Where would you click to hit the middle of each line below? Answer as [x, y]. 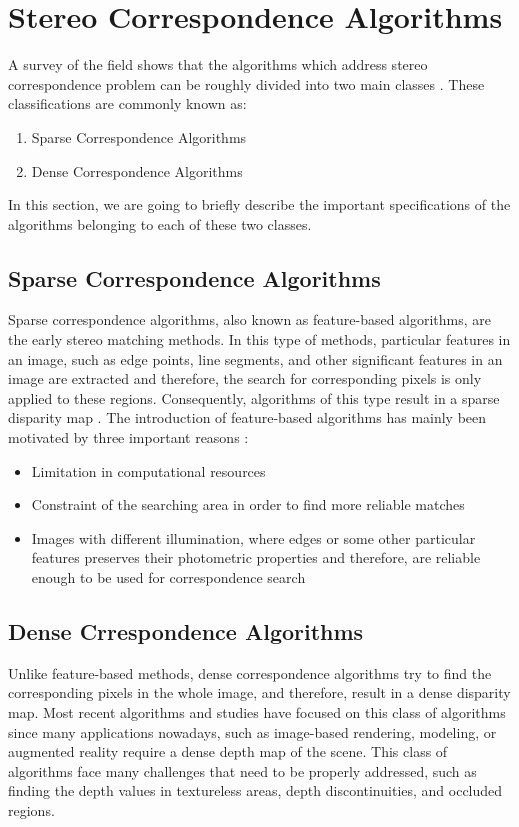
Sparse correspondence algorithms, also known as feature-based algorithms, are [250, 319]
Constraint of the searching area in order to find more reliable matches [248, 504]
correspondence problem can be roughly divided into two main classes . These [246, 83]
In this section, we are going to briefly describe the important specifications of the [259, 204]
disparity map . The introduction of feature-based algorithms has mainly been [247, 417]
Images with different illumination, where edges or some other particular [253, 537]
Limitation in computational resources [148, 470]
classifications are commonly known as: [127, 103]
